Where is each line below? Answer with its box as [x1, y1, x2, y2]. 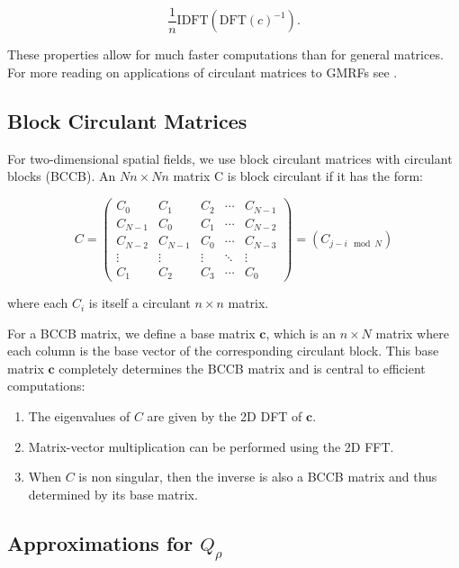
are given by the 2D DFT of [147, 407, 302, 426]
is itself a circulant [88, 293, 191, 312]
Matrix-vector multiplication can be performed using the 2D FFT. [28, 437, 394, 455]
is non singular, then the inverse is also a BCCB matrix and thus [78, 467, 437, 486]
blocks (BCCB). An [7, 167, 116, 185]
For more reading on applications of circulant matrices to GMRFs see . [7, 63, 398, 82]
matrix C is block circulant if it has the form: [173, 167, 423, 185]
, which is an [265, 323, 336, 342]
